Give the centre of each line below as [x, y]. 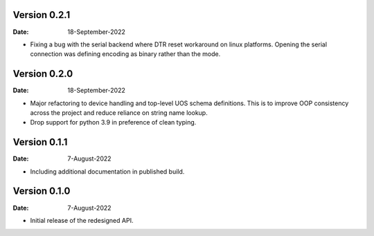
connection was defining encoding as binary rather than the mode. [125, 54]
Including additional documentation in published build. [107, 171]
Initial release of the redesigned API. [82, 220]
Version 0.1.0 [42, 191]
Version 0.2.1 [42, 15]
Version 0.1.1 [40, 142]
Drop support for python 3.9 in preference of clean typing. [113, 122]
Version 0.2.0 [43, 74]
